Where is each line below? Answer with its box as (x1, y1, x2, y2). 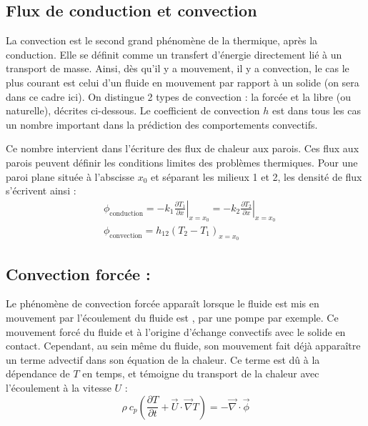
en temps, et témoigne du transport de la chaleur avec (82, 366, 319, 381)
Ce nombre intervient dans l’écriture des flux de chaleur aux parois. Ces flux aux (6, 141, 359, 156)
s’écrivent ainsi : (6, 183, 76, 198)
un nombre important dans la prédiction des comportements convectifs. (6, 117, 318, 132)
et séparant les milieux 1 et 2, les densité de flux (151, 169, 362, 184)
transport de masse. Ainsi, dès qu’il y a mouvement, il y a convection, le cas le (6, 61, 349, 76)
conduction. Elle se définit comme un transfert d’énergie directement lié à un (6, 46, 342, 61)
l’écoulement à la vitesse (6, 380, 111, 395)
